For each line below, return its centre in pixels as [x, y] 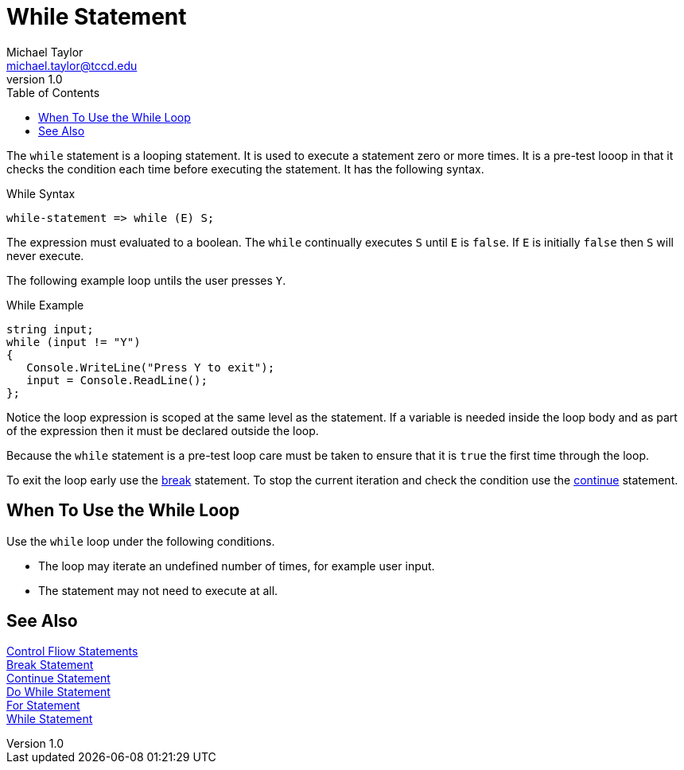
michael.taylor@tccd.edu [72, 65]
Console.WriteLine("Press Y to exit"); [151, 367]
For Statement [43, 706]
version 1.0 [35, 79]
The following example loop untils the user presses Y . [146, 280]
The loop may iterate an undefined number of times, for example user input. [237, 566]
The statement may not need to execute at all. [158, 590]
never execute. [45, 255]
